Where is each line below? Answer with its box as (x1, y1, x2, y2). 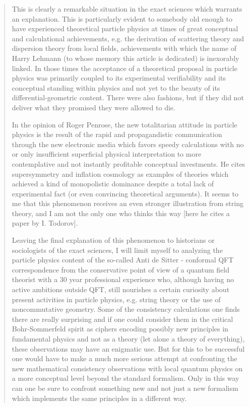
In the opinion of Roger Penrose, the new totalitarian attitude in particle (12, 119, 237, 129)
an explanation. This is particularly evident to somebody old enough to (12, 13, 232, 24)
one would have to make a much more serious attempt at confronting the (12, 353, 237, 364)
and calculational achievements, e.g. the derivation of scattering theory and (12, 33, 244, 43)
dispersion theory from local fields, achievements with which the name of (12, 43, 237, 53)
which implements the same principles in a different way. (12, 392, 187, 403)
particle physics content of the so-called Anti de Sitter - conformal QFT (12, 254, 234, 265)
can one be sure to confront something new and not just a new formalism (12, 382, 238, 393)
